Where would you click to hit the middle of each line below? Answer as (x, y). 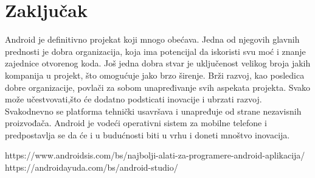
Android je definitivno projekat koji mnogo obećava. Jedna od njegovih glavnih (152, 39)
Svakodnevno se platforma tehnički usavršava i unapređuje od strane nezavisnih (153, 111)
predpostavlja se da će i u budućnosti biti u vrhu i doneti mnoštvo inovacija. (147, 134)
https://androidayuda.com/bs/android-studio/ (92, 167)
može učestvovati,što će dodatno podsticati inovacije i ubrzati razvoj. (133, 99)
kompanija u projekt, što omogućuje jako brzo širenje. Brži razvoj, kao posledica (155, 75)
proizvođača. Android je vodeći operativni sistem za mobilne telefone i (136, 123)
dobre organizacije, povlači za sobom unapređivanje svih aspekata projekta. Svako (158, 87)
